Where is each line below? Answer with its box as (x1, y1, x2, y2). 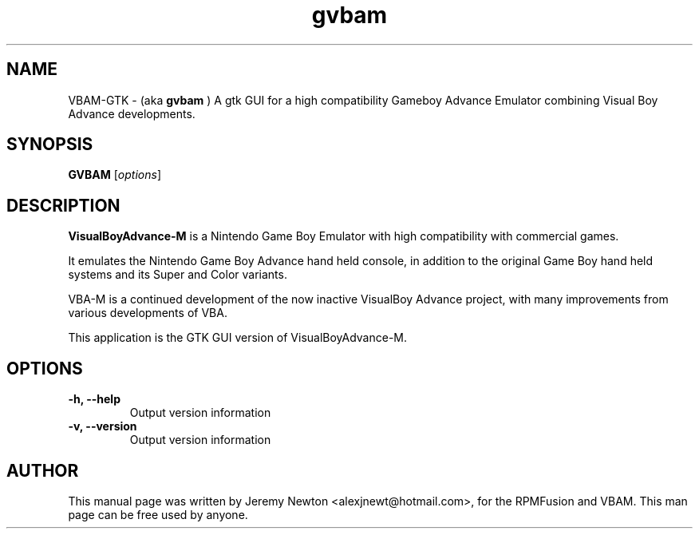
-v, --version (68, 419, 137, 434)
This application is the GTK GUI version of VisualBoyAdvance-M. (68, 331, 408, 345)
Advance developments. (68, 106, 195, 121)
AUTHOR (6, 460, 79, 481)
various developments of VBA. (68, 306, 227, 320)
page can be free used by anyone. (68, 507, 248, 521)
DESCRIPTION (6, 195, 120, 216)
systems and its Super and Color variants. (68, 267, 287, 282)
